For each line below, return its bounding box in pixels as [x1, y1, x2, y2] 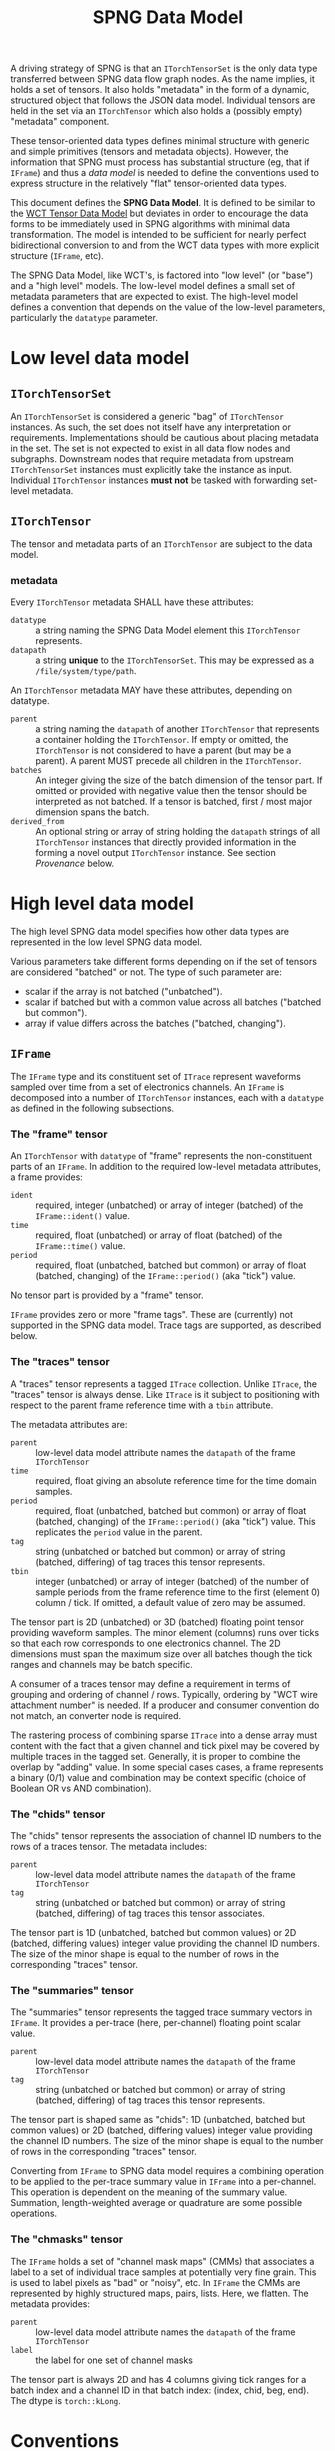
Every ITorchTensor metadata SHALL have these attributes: [10, 596, 254, 608]
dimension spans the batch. [35, 806, 150, 818]
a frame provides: [10, 1171, 83, 1183]
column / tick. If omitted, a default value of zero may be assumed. [35, 1596, 306, 1608]
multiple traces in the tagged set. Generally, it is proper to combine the [10, 1750, 301, 1762]
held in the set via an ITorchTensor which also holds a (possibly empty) [10, 105, 303, 117]
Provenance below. [35, 857, 115, 870]
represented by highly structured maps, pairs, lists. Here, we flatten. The [10, 2287, 309, 2299]
